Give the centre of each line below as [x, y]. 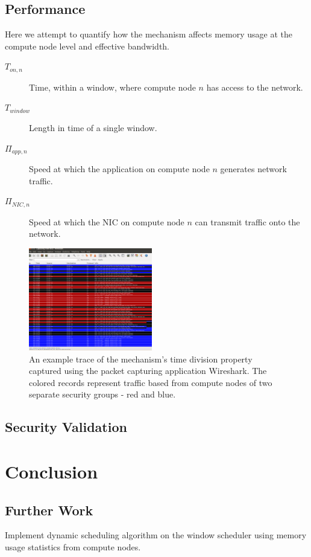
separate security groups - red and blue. [102, 394]
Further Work [49, 510]
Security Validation [66, 427]
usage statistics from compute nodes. [73, 546]
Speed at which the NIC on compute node [107, 221]
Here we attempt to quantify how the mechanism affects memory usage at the [149, 34]
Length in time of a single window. [93, 128]
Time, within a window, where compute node [112, 87]
